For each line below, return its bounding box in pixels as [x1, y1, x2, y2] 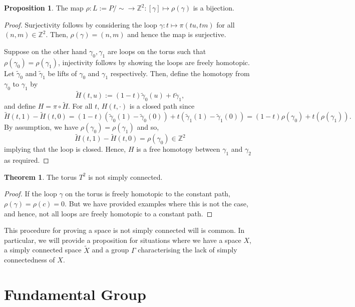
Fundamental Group [4, 283, 146, 304]
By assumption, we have [4, 122, 79, 132]
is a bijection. [193, 3, 234, 13]
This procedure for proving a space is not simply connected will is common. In [4, 225, 245, 235]
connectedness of [4, 254, 55, 265]
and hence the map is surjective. [127, 29, 226, 40]
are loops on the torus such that [107, 46, 206, 56]
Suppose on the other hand [4, 46, 87, 56]
